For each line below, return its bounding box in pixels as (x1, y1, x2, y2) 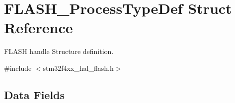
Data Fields (4, 87, 65, 102)
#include (4, 62, 32, 73)
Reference (4, 17, 73, 38)
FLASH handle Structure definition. (4, 46, 114, 56)
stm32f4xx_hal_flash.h (43, 62, 114, 73)
